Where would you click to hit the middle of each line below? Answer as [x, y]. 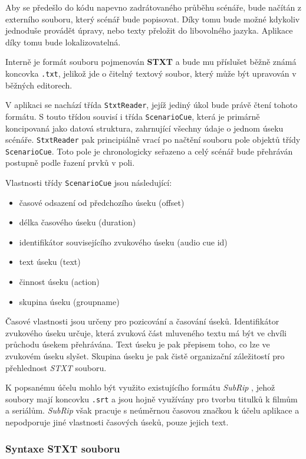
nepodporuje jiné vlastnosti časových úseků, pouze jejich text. [117, 422]
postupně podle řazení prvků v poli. [70, 163]
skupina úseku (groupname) [69, 301]
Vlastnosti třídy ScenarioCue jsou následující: [89, 183]
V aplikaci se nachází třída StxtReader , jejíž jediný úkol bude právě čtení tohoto [152, 105]
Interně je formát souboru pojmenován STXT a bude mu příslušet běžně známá [151, 62]
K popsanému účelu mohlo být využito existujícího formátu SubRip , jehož [140, 387]
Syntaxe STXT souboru [63, 448]
